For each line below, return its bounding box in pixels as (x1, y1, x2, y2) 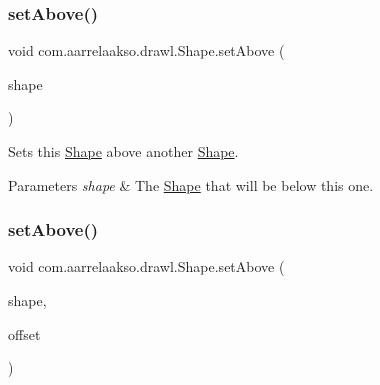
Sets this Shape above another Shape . (8, 141, 239, 161)
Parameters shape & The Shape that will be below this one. (8, 174, 374, 195)
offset (8, 323, 41, 344)
